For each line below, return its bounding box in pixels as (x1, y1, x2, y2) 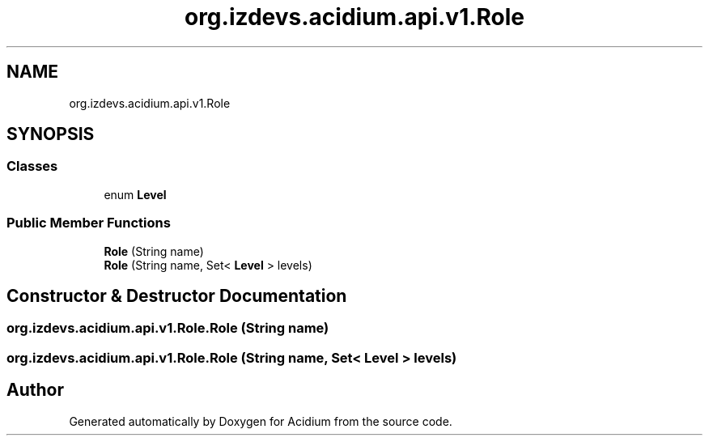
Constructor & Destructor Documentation (6, 285, 347, 306)
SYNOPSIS (6, 124, 95, 145)
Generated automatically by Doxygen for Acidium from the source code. (69, 414, 452, 428)
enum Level (104, 187, 167, 202)
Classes (6, 158, 58, 175)
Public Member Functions (6, 215, 171, 232)
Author (6, 380, 64, 401)
